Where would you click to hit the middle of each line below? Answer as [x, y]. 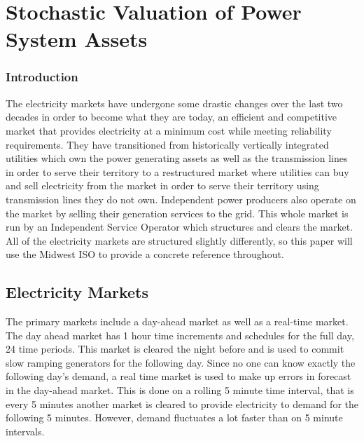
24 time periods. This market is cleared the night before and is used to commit [175, 349]
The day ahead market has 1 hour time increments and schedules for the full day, [180, 335]
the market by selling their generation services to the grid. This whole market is [177, 213]
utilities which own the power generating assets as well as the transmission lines [177, 158]
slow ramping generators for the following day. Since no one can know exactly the [181, 362]
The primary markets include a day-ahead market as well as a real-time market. [177, 321]
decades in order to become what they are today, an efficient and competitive [171, 117]
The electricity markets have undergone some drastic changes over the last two [174, 103]
